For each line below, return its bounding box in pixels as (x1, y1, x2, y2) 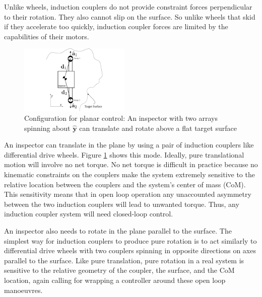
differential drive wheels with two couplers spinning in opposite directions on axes (4, 245, 256, 256)
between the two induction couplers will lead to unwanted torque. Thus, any (4, 198, 239, 209)
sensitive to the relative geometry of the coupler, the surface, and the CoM (4, 265, 235, 275)
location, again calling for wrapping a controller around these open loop (4, 275, 226, 285)
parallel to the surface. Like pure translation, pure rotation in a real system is (4, 255, 244, 265)
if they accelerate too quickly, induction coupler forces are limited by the (4, 21, 228, 32)
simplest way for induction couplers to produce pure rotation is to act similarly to (4, 235, 257, 246)
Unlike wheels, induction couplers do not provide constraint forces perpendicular (4, 2, 252, 12)
